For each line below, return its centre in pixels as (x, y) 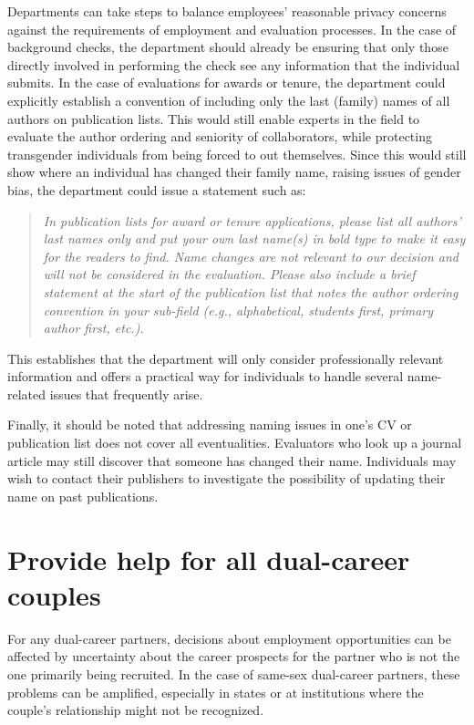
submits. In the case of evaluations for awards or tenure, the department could (227, 83)
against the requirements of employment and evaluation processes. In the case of (232, 29)
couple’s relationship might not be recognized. (136, 710)
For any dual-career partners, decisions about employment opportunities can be (229, 638)
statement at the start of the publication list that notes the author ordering (251, 291)
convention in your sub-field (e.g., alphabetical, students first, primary (238, 310)
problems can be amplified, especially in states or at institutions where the (216, 692)
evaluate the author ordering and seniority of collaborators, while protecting (220, 136)
